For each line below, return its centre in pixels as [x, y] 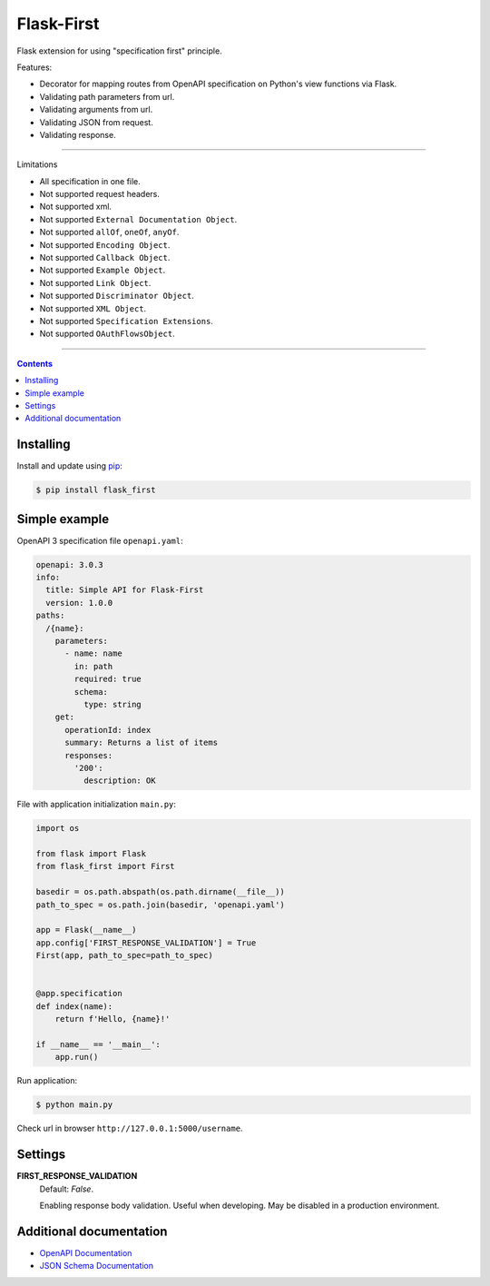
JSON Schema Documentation [97, 1266]
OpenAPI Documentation [86, 1252]
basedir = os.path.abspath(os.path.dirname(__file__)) [160, 892]
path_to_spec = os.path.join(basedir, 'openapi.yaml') [160, 905]
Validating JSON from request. [96, 122]
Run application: [47, 1081]
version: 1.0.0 [79, 603]
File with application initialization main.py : [97, 805]
